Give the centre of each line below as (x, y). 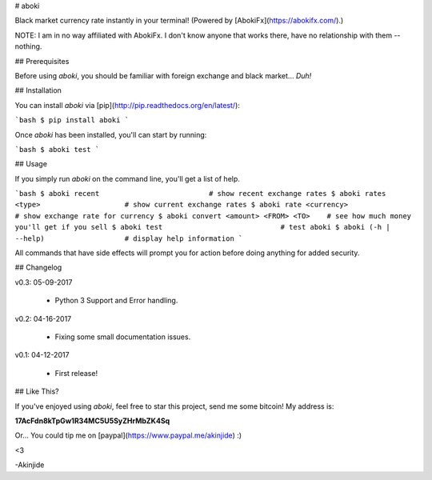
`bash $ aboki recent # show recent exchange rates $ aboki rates (200, 194)
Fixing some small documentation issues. (123, 337)
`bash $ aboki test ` (57, 149)
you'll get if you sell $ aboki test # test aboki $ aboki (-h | (203, 227)
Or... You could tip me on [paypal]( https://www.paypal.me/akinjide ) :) (128, 435)
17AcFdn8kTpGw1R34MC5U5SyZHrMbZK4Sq (92, 421)
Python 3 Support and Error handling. (116, 301)
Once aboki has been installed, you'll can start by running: (111, 134)
